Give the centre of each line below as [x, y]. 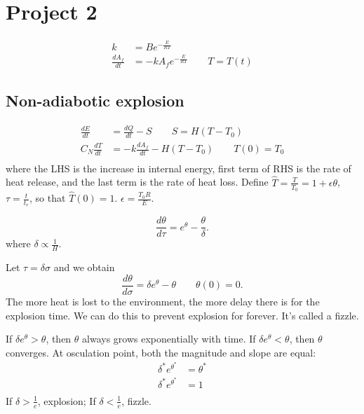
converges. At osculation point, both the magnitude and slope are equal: [161, 352]
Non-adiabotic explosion [95, 101]
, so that [48, 198]
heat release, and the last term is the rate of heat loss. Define [137, 182]
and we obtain [84, 267]
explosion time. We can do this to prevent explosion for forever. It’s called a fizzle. [182, 315]
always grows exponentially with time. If [169, 339]
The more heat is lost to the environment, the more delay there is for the [163, 301]
